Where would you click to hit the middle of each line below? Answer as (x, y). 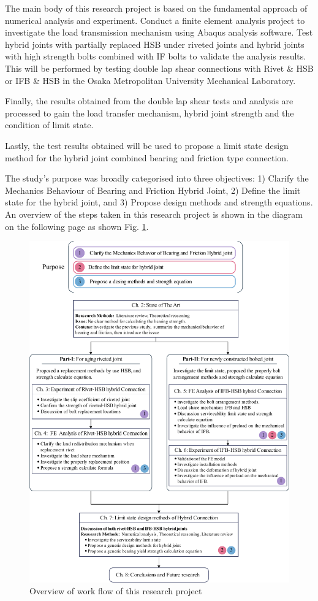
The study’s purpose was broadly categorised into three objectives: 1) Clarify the (157, 178)
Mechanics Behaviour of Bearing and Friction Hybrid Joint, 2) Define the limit (153, 190)
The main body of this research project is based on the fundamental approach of (156, 8)
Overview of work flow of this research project (116, 591)
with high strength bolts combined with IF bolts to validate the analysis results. (156, 56)
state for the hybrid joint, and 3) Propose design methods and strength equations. (159, 202)
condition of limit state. (49, 125)
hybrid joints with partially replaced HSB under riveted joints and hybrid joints (155, 44)
